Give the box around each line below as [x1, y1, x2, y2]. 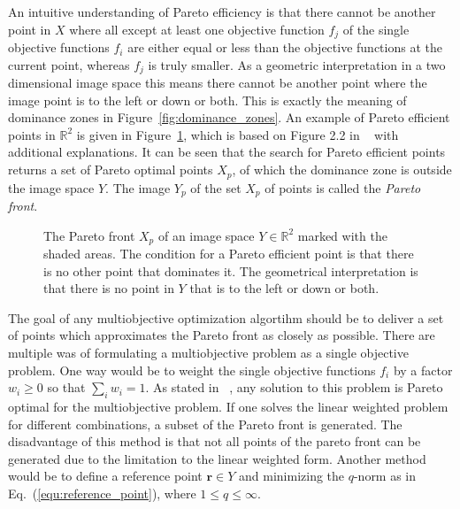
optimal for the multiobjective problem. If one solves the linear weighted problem [8, 397, 448, 415]
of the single [342, 19, 410, 38]
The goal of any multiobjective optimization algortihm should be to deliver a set [8, 308, 444, 327]
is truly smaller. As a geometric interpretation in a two [148, 55, 446, 73]
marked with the [297, 226, 387, 244]
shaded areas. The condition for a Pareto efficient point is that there [43, 244, 414, 263]
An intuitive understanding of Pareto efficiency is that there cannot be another [8, 3, 436, 20]
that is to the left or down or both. [189, 279, 379, 297]
